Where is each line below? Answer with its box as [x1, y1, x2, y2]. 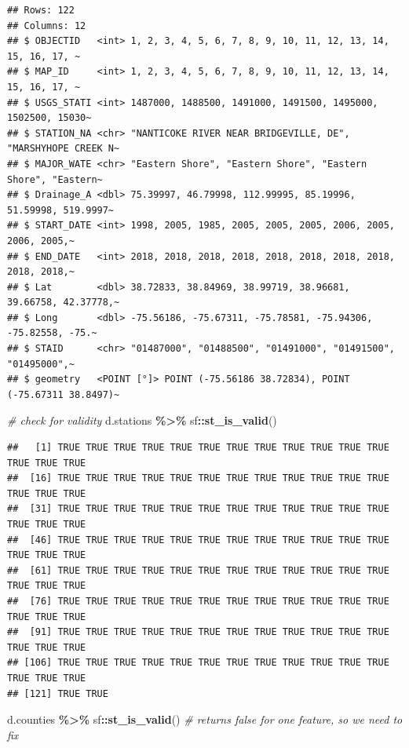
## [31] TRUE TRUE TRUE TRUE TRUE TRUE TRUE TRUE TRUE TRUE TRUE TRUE [7, 503, 389, 515]
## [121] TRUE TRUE [7, 688, 108, 699]
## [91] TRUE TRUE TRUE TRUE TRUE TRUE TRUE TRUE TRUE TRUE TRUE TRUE [7, 626, 389, 638]
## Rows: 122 [7, 5, 75, 16]
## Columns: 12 [7, 20, 86, 31]
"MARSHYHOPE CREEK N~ [7, 143, 120, 155]
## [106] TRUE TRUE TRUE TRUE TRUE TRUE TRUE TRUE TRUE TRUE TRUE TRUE [7, 657, 389, 669]
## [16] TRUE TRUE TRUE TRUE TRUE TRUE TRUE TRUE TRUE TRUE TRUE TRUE [7, 473, 389, 484]
